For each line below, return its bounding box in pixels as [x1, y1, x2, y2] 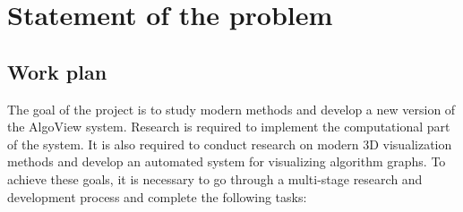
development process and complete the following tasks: [7, 187, 307, 206]
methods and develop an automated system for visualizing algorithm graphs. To [7, 152, 446, 171]
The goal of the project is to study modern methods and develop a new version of [7, 99, 456, 118]
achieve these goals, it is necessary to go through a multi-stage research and [7, 169, 423, 188]
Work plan [7, 57, 107, 85]
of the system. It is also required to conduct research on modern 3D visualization [7, 134, 452, 153]
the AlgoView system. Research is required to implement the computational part [7, 117, 450, 136]
